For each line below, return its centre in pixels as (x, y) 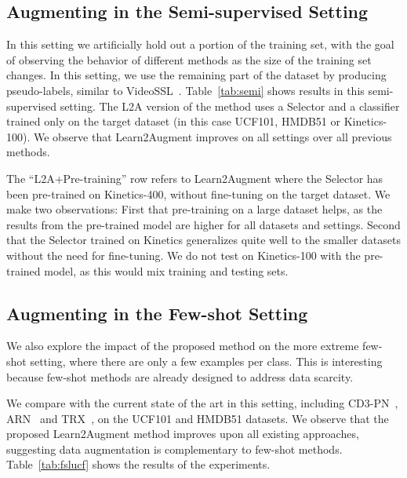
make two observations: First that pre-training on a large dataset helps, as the (194, 209)
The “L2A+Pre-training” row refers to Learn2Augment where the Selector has (195, 178)
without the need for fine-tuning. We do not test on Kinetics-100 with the (184, 255)
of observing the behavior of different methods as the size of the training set (189, 59)
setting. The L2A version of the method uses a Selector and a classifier (230, 106)
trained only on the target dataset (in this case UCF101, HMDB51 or (173, 121)
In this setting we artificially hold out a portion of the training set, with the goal (200, 44)
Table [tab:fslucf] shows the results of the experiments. (138, 464)
